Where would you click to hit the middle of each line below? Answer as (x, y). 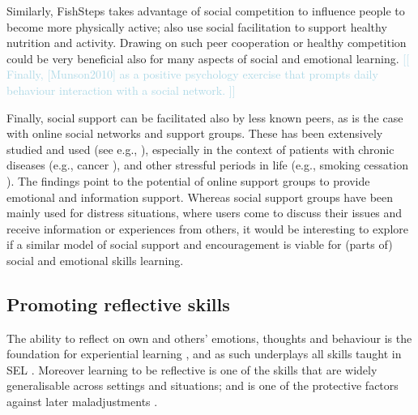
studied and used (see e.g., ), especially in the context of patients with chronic (200, 149)
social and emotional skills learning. (95, 260)
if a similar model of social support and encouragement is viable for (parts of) (200, 244)
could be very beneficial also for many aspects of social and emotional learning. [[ (208, 58)
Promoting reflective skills (118, 304)
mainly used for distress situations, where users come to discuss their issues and (205, 213)
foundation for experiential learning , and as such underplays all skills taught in (204, 354)
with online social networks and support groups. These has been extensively (195, 133)
